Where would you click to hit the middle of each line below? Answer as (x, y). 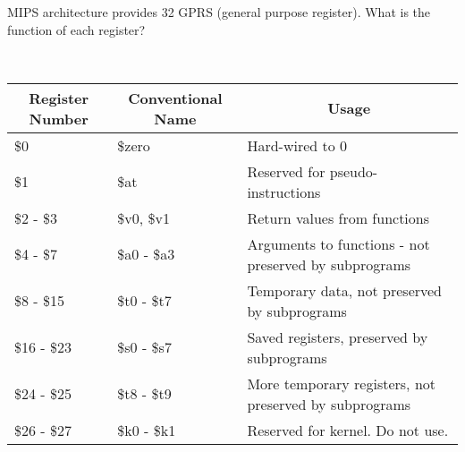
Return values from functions (338, 217)
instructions (284, 192)
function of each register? (76, 29)
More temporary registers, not (342, 383)
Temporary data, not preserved (345, 290)
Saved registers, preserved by (338, 337)
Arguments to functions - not (338, 243)
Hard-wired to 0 (297, 145)
